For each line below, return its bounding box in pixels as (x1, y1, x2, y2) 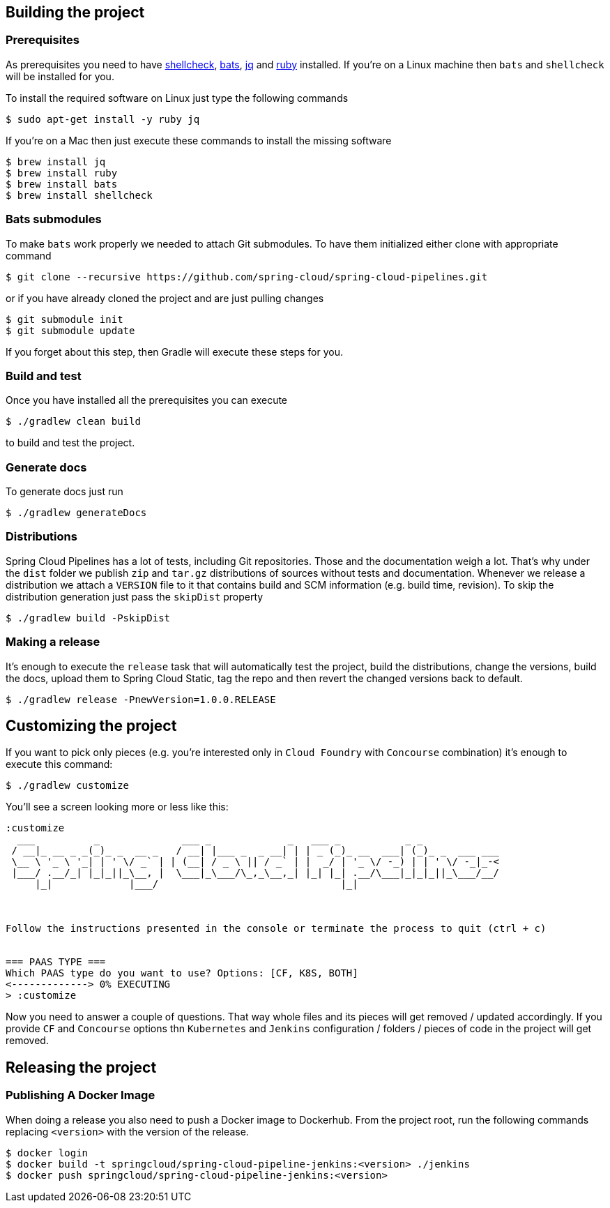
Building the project (6, 3, 145, 21)
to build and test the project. (6, 437, 135, 449)
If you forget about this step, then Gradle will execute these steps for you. (6, 345, 343, 358)
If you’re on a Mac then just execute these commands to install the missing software (6, 134, 392, 146)
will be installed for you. (6, 70, 114, 82)
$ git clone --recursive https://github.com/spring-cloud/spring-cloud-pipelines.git (6, 271, 488, 282)
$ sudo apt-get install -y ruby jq (6, 113, 200, 125)
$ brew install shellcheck (6, 189, 153, 201)
